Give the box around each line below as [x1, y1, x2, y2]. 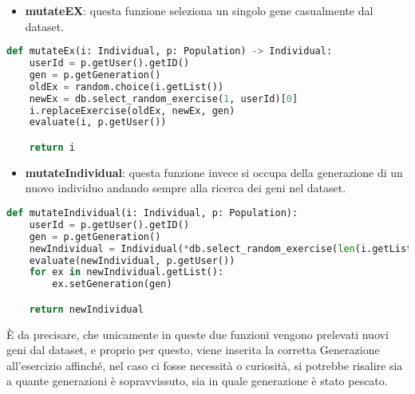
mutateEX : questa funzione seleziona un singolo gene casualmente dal [25, 2, 373, 18]
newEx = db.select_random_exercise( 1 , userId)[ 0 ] [29, 93, 298, 104]
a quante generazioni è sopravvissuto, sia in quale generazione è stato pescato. [6, 372, 388, 389]
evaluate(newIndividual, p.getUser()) [29, 254, 235, 266]
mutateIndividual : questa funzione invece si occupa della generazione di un [25, 164, 403, 180]
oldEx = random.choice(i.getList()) [29, 81, 224, 93]
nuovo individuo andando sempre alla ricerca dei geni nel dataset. [25, 179, 346, 196]
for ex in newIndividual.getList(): [29, 266, 224, 278]
